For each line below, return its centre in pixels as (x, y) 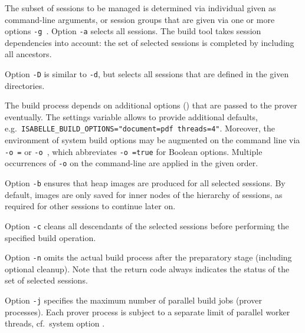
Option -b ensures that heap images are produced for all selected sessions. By (145, 183)
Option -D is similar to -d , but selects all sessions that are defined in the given (147, 74)
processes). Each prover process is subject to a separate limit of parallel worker (147, 311)
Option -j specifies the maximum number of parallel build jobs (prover (133, 300)
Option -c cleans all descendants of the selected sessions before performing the (147, 225)
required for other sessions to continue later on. (90, 206)
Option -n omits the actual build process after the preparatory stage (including (148, 257)
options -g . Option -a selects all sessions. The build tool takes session (133, 31)
